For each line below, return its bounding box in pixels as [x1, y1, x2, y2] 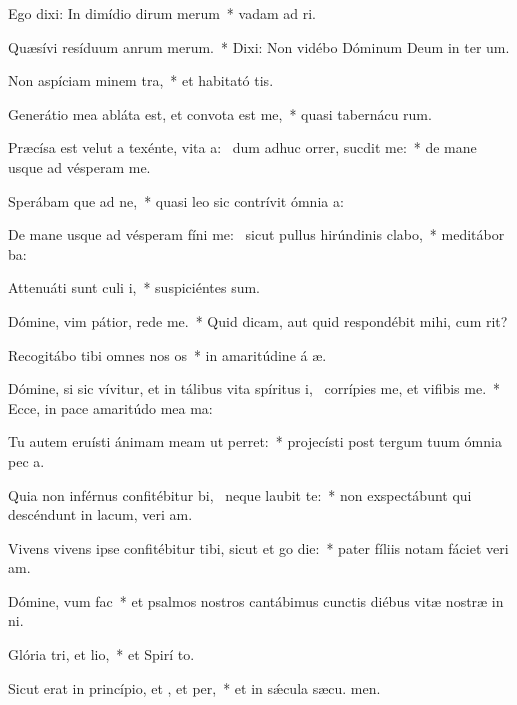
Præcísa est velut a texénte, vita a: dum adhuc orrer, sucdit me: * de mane [8, 137, 477, 158]
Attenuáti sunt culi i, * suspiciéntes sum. [8, 277, 260, 298]
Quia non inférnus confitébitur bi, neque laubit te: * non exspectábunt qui [8, 484, 472, 505]
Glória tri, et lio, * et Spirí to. [8, 644, 195, 665]
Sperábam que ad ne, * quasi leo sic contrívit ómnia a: [8, 190, 344, 211]
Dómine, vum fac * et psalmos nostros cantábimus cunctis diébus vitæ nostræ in [8, 590, 504, 611]
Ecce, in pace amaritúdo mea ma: [8, 397, 213, 418]
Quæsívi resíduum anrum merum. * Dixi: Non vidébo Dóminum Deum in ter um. [8, 36, 510, 57]
